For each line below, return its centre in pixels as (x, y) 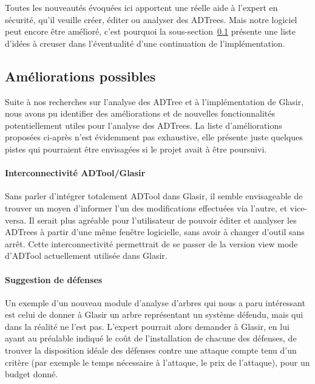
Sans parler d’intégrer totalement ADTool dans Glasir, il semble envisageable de (154, 196)
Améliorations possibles (80, 76)
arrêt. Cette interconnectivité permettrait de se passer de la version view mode (151, 243)
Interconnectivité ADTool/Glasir (75, 173)
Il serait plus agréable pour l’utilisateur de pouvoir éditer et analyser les (163, 220)
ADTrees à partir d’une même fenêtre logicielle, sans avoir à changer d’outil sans (155, 232)
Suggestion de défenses (54, 279)
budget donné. (32, 374)
